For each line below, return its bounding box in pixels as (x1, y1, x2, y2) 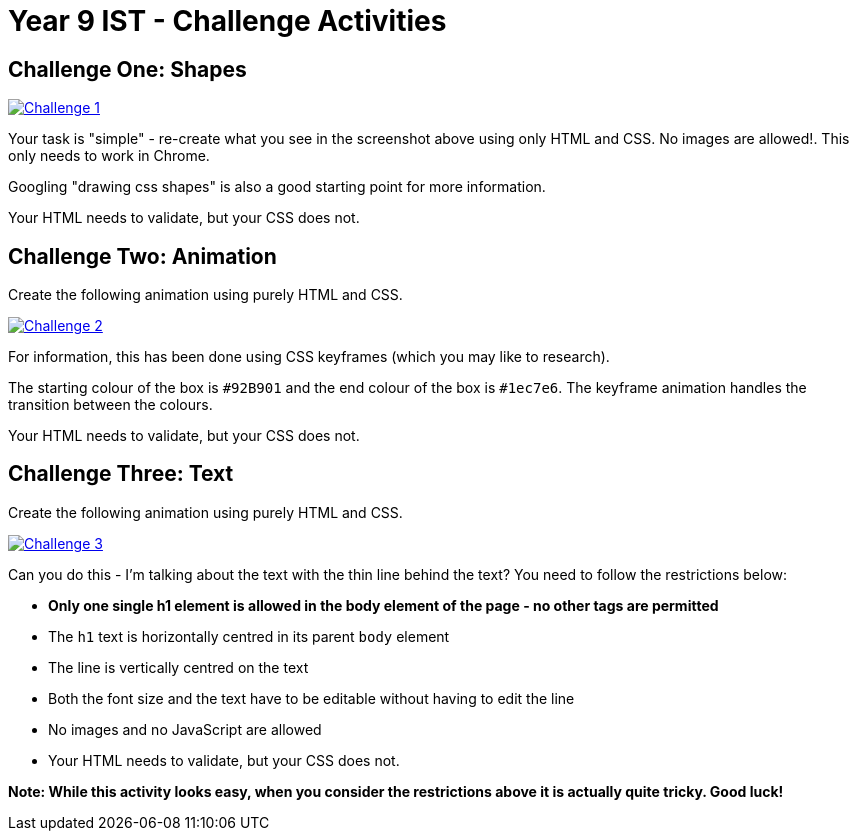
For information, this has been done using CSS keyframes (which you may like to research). (8, 348, 610, 366)
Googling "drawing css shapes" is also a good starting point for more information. (8, 178, 546, 196)
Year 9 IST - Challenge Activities (8, 4, 447, 38)
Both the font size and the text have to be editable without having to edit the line (48, 689, 575, 707)
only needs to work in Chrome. (8, 147, 210, 165)
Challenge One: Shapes (8, 56, 247, 82)
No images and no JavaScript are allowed (48, 720, 322, 738)
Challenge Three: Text (8, 461, 234, 487)
